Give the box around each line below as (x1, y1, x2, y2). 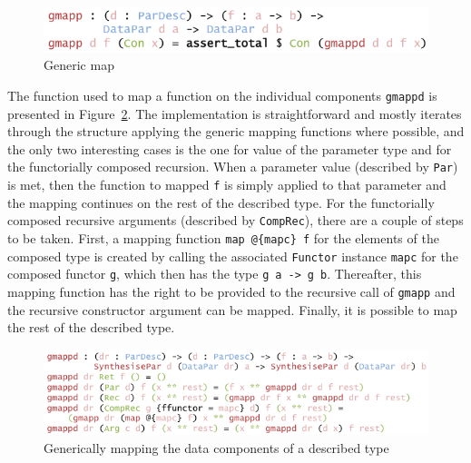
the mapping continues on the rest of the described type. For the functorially (7, 192, 435, 212)
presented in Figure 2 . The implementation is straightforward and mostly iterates (7, 103, 462, 123)
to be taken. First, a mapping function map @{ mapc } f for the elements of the (7, 228, 439, 247)
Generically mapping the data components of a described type (44, 438, 389, 457)
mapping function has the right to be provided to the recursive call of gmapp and (7, 281, 456, 300)
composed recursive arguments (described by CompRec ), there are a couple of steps (7, 211, 464, 230)
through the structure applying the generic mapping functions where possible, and (7, 122, 465, 141)
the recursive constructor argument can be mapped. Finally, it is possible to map (7, 300, 457, 319)
